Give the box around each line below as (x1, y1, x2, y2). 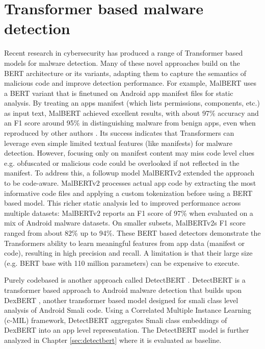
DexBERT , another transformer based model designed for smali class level (4, 294, 238, 305)
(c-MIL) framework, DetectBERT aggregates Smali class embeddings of (4, 314, 227, 325)
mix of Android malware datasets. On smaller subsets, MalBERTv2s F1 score (4, 217, 246, 228)
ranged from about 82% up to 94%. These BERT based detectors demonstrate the (4, 228, 261, 238)
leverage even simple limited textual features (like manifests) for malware (4, 137, 233, 148)
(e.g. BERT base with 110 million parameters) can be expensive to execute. (4, 257, 240, 268)
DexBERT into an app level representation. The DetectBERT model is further (4, 325, 249, 335)
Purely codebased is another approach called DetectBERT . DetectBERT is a (4, 275, 246, 285)
